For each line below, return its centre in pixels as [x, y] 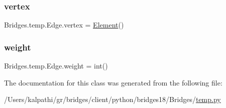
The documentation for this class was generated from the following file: [113, 82]
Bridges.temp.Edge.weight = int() [56, 66]
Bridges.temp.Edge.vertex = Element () [64, 25]
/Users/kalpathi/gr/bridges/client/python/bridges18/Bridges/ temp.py [112, 99]
